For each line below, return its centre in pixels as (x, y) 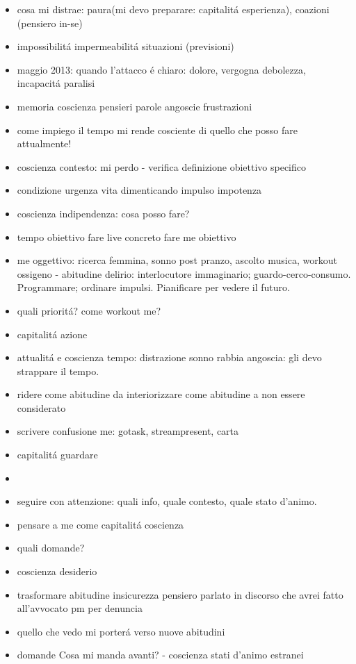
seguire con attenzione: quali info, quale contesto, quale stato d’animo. (167, 501)
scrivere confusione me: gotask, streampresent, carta (128, 431)
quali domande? (51, 548)
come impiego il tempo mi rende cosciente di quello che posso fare (157, 130)
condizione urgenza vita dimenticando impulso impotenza (139, 190)
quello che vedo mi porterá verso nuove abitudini (121, 631)
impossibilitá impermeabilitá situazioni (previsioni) (126, 46)
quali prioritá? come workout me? (89, 310)
